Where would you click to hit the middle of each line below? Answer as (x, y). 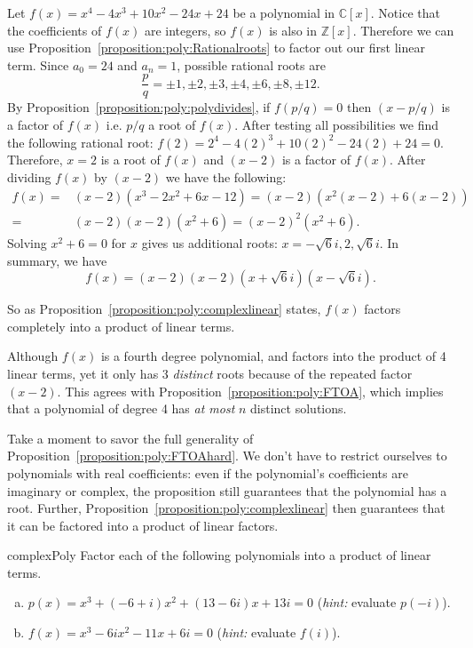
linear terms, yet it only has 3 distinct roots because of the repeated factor (210, 373)
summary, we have (57, 260)
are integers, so (185, 30)
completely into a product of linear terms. (121, 326)
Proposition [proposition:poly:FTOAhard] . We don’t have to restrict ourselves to (227, 456)
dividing (29, 176)
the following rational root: (80, 142)
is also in (293, 30)
